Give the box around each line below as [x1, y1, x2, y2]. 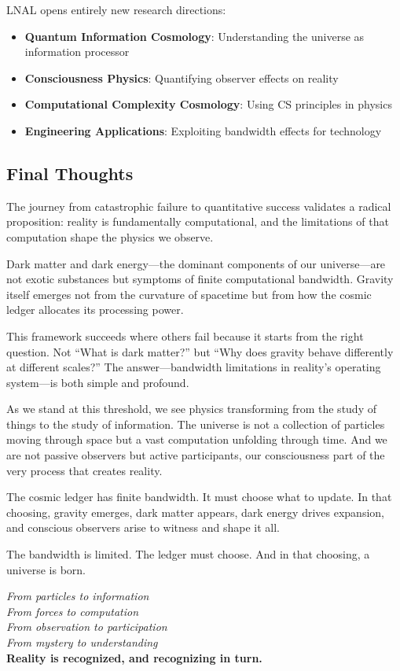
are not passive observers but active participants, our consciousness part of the [6, 447, 385, 463]
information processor [24, 43, 130, 60]
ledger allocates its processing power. [6, 301, 184, 318]
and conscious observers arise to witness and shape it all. [6, 519, 280, 536]
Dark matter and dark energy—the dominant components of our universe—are [6, 255, 386, 271]
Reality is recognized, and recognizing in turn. [6, 649, 262, 665]
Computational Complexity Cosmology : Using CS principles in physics [24, 96, 392, 112]
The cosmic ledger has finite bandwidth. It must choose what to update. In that [6, 489, 392, 505]
